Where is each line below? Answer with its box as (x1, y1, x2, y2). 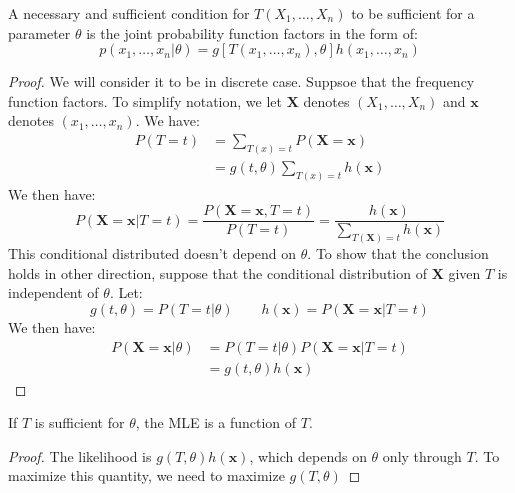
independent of (8, 282, 99, 303)
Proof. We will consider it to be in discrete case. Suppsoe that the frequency (8, 71, 475, 92)
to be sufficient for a (351, 3, 475, 23)
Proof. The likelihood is (8, 445, 152, 466)
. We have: (135, 110, 200, 131)
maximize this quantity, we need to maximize (8, 465, 285, 486)
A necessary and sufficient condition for (8, 3, 250, 23)
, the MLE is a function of (135, 412, 297, 433)
